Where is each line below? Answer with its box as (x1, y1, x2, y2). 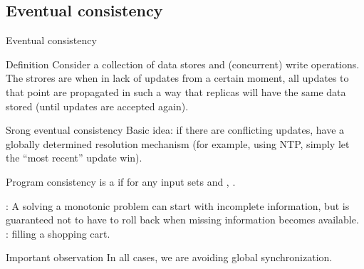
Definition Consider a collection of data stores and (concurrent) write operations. (6, 56, 360, 71)
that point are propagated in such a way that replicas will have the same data (6, 84, 346, 99)
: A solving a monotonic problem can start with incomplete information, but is (6, 198, 350, 213)
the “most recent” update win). (6, 150, 142, 165)
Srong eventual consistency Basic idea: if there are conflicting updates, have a (6, 122, 345, 137)
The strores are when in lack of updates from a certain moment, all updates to (6, 70, 349, 85)
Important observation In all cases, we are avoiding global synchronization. (6, 250, 333, 265)
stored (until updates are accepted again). (6, 98, 189, 113)
